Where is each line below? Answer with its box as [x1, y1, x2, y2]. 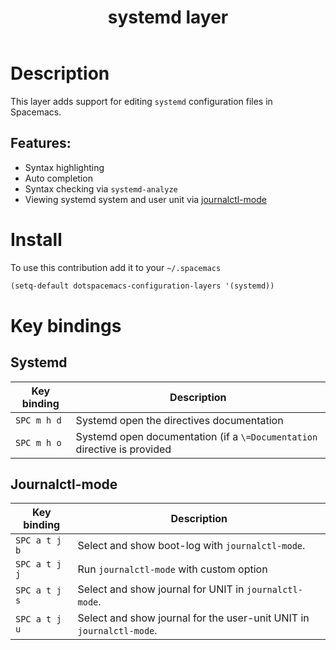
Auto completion [24, 172, 93, 184]
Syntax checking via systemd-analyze [24, 182, 178, 195]
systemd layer [107, 6, 229, 29]
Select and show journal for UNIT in [77, 582, 245, 596]
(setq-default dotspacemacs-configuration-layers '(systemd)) [10, 281, 275, 291]
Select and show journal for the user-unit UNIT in [77, 611, 310, 625]
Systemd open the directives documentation [75, 413, 284, 427]
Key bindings [10, 314, 122, 337]
